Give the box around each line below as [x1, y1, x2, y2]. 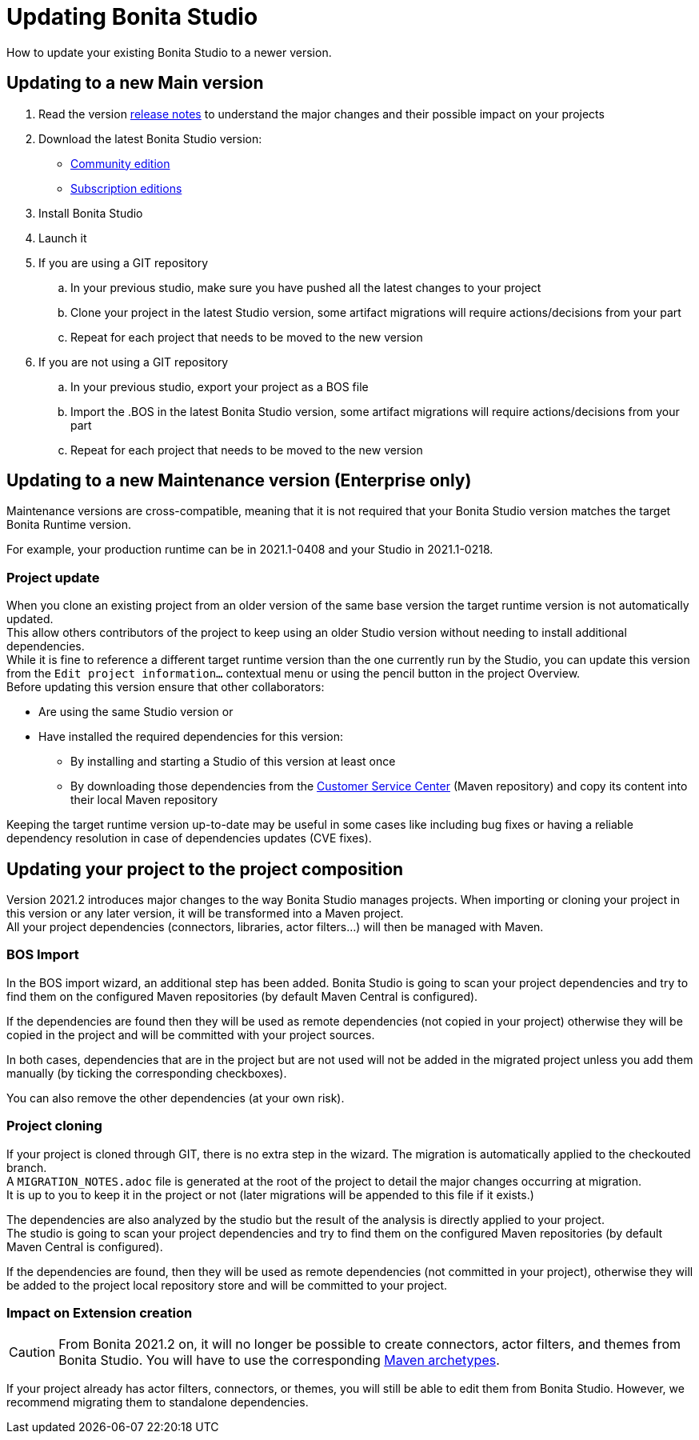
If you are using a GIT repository [38, 255, 209, 270]
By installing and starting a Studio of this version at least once [70, 754, 396, 769]
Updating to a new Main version [6, 73, 264, 94]
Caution [9, 1344, 56, 1361]
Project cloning [6, 1118, 102, 1134]
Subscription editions [70, 181, 182, 195]
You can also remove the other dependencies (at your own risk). [6, 1090, 345, 1105]
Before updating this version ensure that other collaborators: [6, 680, 325, 694]
